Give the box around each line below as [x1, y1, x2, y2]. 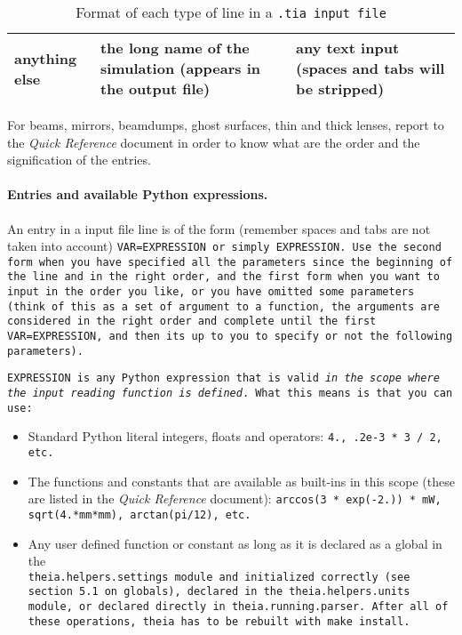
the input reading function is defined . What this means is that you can [7, 387, 453, 400]
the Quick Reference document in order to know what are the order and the [7, 133, 420, 151]
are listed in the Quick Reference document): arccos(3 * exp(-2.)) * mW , [28, 489, 442, 508]
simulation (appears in [100, 58, 260, 78]
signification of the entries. [7, 150, 151, 169]
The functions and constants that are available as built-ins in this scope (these [28, 471, 455, 490]
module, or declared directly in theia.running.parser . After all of [28, 600, 449, 614]
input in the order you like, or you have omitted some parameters [7, 285, 415, 299]
